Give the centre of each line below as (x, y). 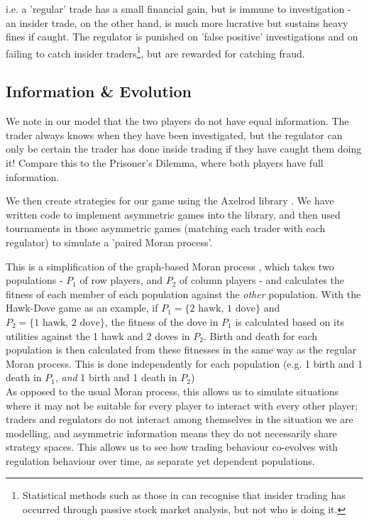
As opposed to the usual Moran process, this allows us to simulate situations (172, 391)
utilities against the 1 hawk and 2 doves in (98, 335)
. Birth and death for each (260, 335)
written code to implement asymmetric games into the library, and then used (173, 214)
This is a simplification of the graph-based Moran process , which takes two (170, 266)
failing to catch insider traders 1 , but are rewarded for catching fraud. (155, 52)
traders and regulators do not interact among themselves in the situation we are (180, 419)
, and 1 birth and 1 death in (116, 377)
